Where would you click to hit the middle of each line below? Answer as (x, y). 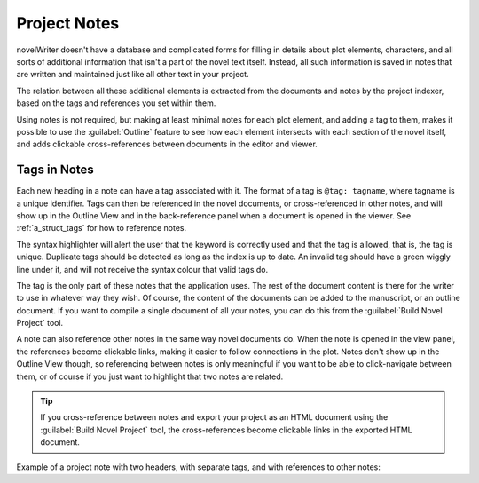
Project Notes (68, 23)
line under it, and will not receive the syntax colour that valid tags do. (142, 269)
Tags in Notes (55, 170)
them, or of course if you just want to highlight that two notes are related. (150, 376)
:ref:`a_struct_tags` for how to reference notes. (101, 228)
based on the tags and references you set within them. (116, 103)
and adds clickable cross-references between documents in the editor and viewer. (167, 144)
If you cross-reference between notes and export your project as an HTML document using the (214, 417)
